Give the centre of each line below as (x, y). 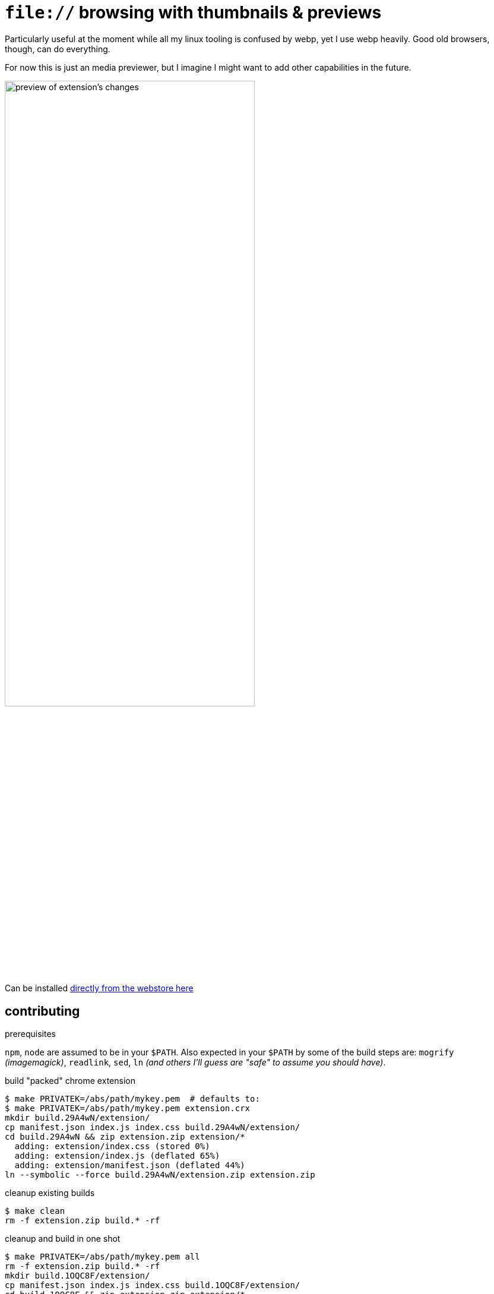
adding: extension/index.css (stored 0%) (112, 1146)
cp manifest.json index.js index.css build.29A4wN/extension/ (153, 1127)
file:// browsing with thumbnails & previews (193, 12)
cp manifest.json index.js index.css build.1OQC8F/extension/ (153, 1285)
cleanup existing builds (50, 1192)
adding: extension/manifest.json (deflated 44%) (130, 1165)
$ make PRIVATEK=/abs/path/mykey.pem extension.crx (128, 1108)
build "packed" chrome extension (70, 1080)
